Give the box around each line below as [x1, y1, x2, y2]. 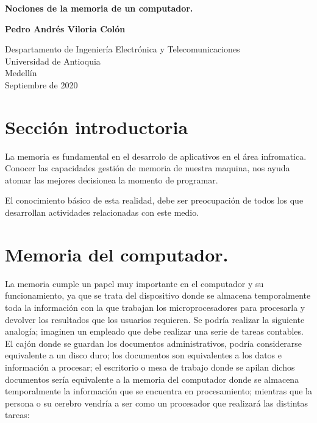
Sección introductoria [5, 114, 188, 139]
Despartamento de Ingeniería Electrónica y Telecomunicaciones [5, 43, 240, 55]
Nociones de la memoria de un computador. [5, 2, 193, 14]
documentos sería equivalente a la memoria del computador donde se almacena [5, 372, 299, 385]
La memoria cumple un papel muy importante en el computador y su [5, 277, 264, 290]
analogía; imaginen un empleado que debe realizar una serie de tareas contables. [5, 325, 304, 338]
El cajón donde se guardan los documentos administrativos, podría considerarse [5, 336, 302, 349]
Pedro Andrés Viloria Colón [5, 22, 126, 35]
